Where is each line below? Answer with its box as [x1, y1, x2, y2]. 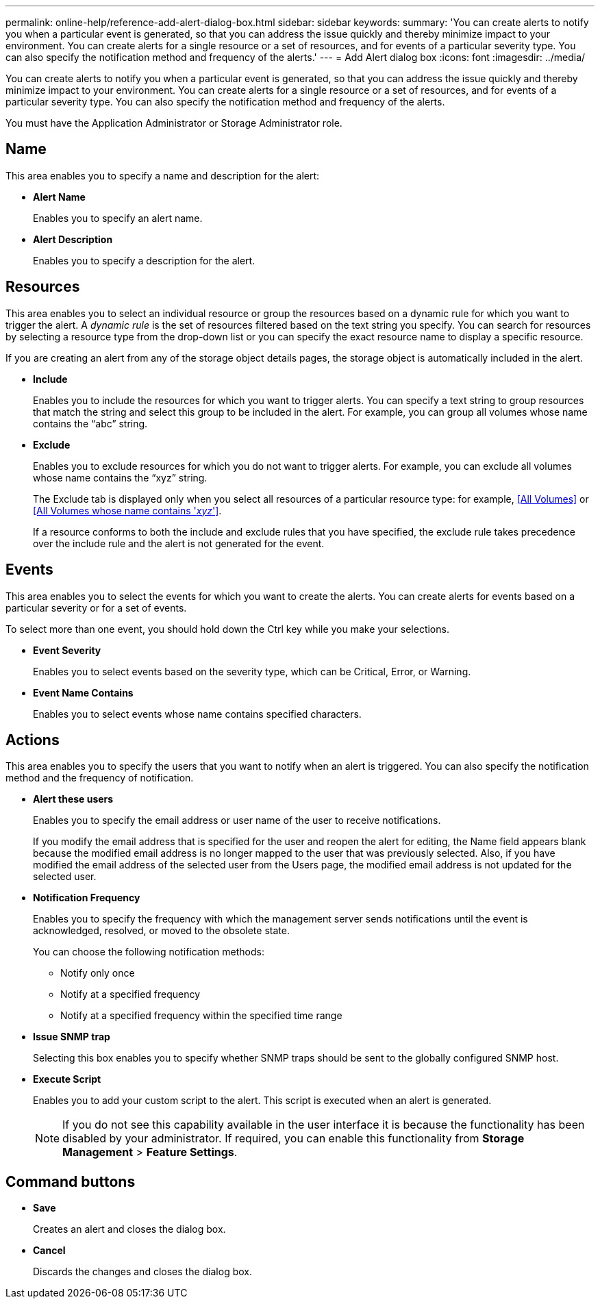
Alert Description [33, 233, 113, 245]
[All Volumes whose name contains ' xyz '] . [33, 504, 222, 516]
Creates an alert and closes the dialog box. [33, 1223, 226, 1236]
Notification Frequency [33, 892, 140, 904]
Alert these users [33, 793, 114, 805]
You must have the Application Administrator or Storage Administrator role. [5, 117, 342, 129]
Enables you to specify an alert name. [33, 212, 203, 224]
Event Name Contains [33, 686, 134, 699]
